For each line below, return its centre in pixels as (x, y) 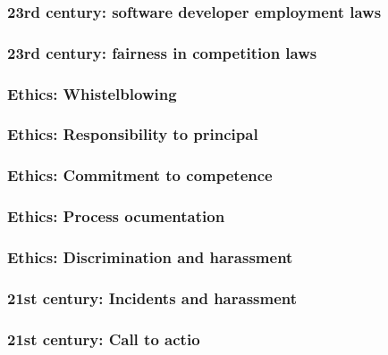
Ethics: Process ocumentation (116, 216)
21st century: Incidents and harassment (152, 297)
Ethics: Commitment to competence (140, 175)
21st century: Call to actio (104, 338)
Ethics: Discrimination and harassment (150, 256)
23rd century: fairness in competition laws (162, 52)
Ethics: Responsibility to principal (133, 134)
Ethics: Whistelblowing (92, 93)
